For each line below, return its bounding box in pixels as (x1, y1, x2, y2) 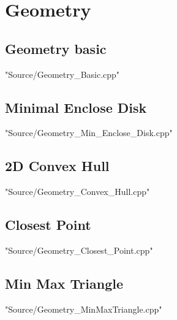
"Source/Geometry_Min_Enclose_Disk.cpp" (5, 126, 173, 139)
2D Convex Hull (5, 156, 110, 175)
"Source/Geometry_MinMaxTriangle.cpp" (5, 302, 162, 315)
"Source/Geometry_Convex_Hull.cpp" (5, 185, 150, 198)
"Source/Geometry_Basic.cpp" (5, 67, 120, 80)
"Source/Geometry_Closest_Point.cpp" (5, 243, 153, 256)
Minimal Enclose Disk (5, 97, 147, 116)
